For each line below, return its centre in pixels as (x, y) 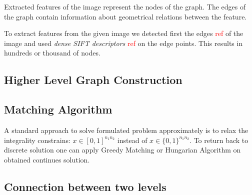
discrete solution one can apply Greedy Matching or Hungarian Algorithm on (122, 150)
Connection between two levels (85, 186)
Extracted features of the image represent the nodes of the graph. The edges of (125, 6)
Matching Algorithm (58, 109)
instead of (132, 140)
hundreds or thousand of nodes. (52, 53)
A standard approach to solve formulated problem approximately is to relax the (126, 130)
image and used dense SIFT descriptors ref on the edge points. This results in (123, 43)
